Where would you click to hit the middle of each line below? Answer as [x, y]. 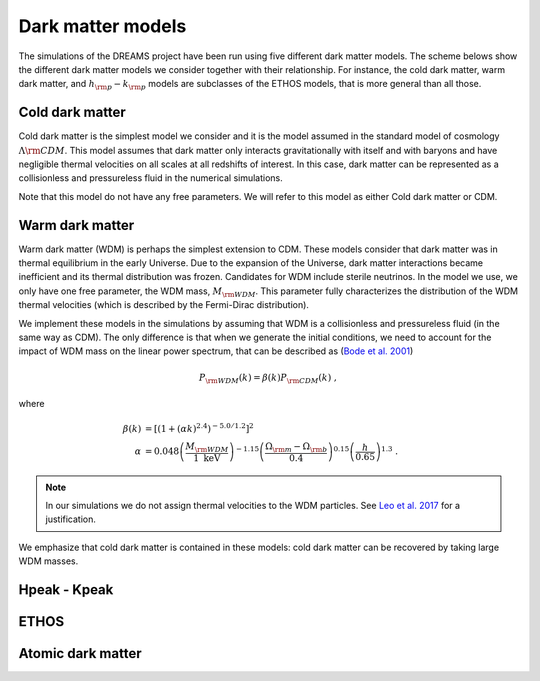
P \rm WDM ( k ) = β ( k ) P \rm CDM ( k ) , [267, 378]
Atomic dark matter [80, 653]
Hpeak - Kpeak [66, 589]
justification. [71, 519]
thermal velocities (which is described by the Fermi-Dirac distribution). [164, 305]
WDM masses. [48, 561]
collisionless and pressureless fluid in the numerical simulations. [151, 178]
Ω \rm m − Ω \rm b [296, 447]
